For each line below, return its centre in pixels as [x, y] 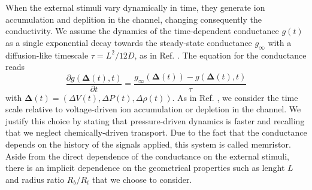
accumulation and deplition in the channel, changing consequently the [134, 19]
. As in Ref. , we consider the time [235, 97]
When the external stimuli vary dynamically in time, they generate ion [135, 7]
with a [280, 42]
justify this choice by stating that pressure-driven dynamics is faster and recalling [155, 120]
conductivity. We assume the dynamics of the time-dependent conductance [142, 31]
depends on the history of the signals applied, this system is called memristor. [148, 144]
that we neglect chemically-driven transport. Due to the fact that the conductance [156, 132]
